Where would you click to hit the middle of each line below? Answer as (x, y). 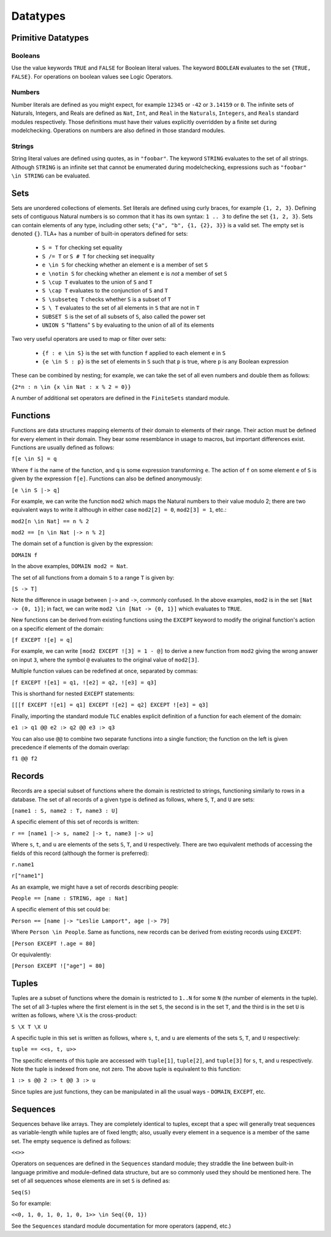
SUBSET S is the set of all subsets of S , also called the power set (124, 316)
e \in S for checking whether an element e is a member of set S (125, 265)
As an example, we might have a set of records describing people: (95, 887)
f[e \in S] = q (34, 459)
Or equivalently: (31, 954)
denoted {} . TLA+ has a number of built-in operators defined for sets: (100, 234)
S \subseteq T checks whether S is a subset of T (107, 299)
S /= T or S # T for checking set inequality (98, 256)
